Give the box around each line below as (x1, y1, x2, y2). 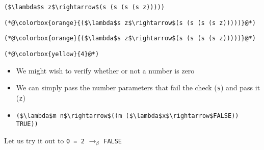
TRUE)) (16, 120, 38, 128)
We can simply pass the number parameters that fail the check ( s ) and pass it (16, 82, 260, 93)
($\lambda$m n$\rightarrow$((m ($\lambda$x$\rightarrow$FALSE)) (16, 112, 239, 119)
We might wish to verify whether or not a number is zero (16, 65, 195, 76)
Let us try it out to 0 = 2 (4, 135, 85, 145)
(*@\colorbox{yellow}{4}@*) (4, 50, 99, 58)
